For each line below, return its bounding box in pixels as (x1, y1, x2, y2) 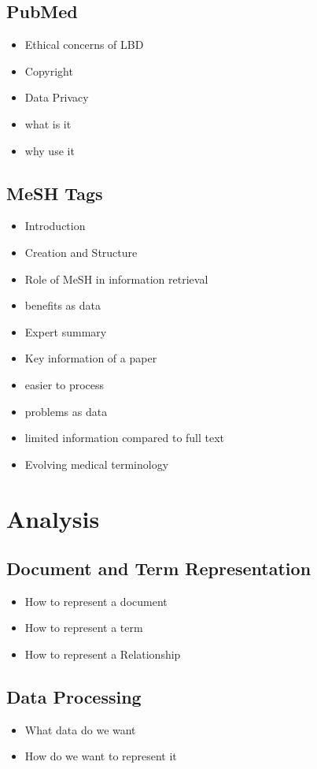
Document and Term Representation (6, 556, 311, 581)
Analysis (6, 502, 100, 534)
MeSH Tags (6, 180, 103, 205)
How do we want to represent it (24, 748, 177, 764)
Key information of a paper (24, 350, 157, 366)
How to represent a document (24, 593, 168, 609)
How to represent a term (24, 619, 143, 636)
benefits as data (24, 297, 101, 314)
